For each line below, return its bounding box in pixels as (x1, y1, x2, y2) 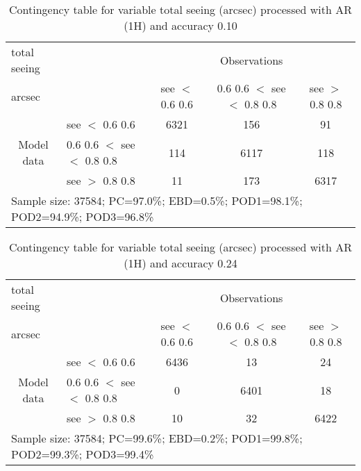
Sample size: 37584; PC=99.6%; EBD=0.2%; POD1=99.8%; (11, 430, 303, 446)
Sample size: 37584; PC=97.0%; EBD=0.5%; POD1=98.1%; (11, 192, 303, 208)
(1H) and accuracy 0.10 (124, 17, 237, 33)
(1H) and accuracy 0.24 (124, 255, 237, 271)
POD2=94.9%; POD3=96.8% (11, 208, 154, 224)
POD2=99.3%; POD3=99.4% (11, 446, 154, 462)
